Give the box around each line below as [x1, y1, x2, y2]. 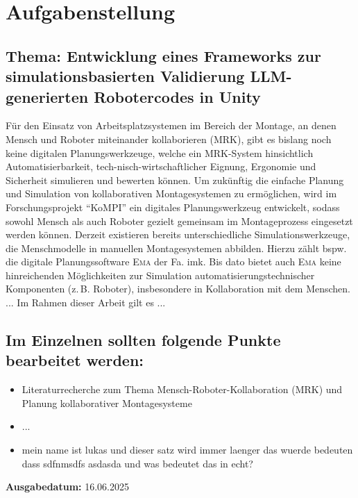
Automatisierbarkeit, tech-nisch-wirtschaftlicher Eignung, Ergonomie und [6, 159, 316, 174]
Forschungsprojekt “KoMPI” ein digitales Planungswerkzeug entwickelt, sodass [6, 199, 340, 214]
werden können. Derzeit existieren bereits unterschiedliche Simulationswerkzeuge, [6, 227, 350, 242]
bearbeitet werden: [6, 349, 144, 371]
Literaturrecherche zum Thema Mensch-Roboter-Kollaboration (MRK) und [22, 382, 343, 397]
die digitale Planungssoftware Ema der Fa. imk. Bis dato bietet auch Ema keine [6, 254, 341, 269]
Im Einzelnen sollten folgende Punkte [6, 329, 281, 351]
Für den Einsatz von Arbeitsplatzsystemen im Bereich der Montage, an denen [6, 118, 336, 133]
